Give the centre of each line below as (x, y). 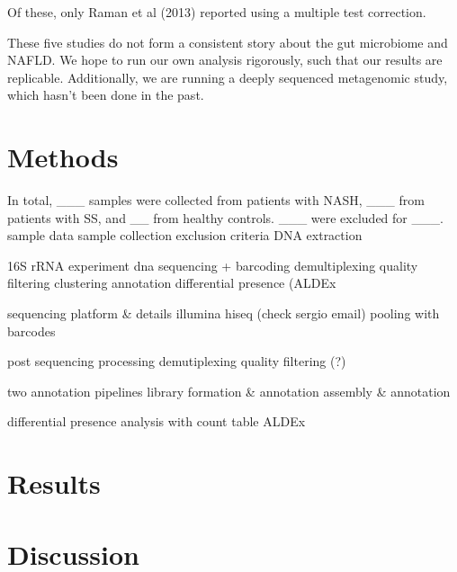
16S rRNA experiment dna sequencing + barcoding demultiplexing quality (213, 265)
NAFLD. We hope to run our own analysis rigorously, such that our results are (225, 60)
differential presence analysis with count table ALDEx (157, 421)
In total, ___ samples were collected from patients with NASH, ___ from (216, 200)
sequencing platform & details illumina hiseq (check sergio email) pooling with (224, 313)
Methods (63, 157)
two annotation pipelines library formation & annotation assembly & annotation (229, 391)
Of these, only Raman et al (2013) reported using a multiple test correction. (217, 12)
